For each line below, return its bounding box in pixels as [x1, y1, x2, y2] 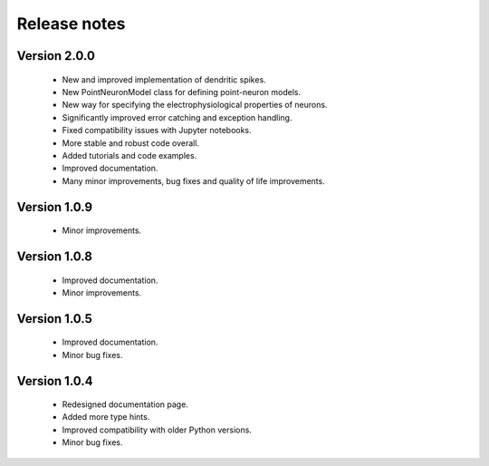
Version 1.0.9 [16, 199, 93, 215]
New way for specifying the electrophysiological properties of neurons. [62, 100, 328, 111]
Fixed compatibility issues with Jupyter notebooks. [62, 125, 253, 136]
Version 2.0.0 [16, 48, 95, 63]
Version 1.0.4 [16, 373, 94, 389]
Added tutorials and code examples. [62, 150, 197, 160]
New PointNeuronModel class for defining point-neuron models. [62, 86, 302, 97]
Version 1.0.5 [16, 311, 92, 326]
